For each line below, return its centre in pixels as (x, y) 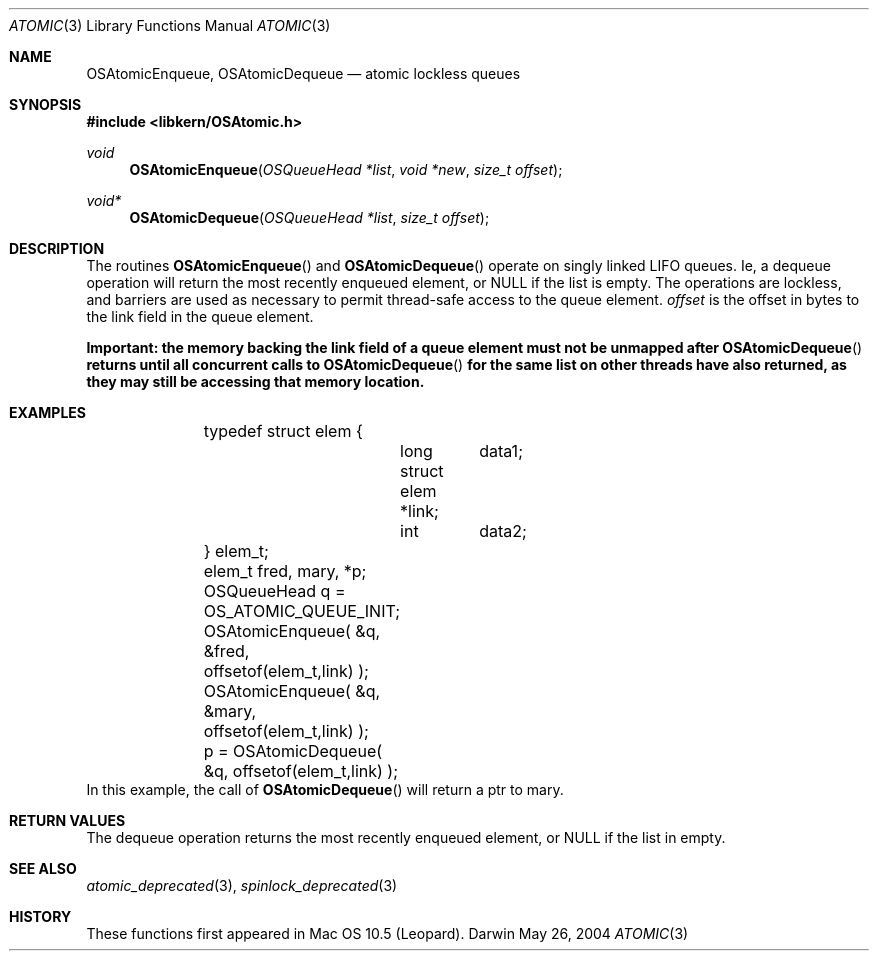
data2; (503, 531)
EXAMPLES (47, 412)
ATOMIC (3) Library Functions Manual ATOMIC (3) (170, 25)
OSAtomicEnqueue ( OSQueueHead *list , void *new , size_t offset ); (346, 169)
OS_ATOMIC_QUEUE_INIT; (302, 611)
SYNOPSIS (45, 104)
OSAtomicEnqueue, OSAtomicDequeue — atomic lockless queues (303, 73)
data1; (501, 451)
